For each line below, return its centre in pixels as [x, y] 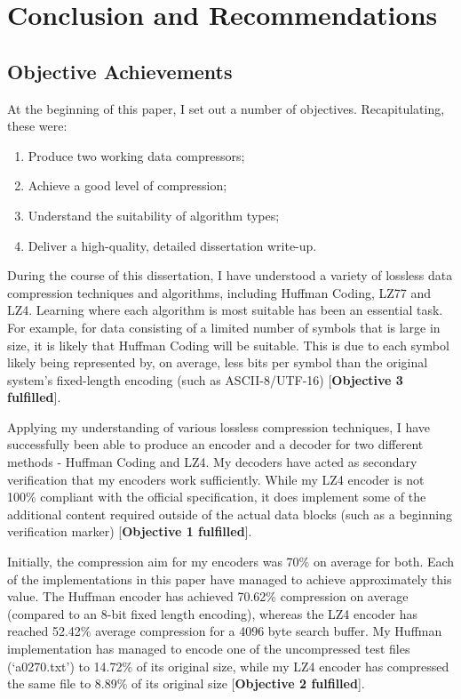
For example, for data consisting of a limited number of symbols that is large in [224, 327]
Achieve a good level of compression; [127, 185]
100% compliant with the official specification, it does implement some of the [217, 497]
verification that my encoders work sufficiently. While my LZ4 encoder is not [216, 479]
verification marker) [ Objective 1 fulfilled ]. [130, 531]
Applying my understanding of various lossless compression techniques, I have [219, 426]
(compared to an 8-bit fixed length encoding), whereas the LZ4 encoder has [213, 613]
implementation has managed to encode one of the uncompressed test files [209, 649]
